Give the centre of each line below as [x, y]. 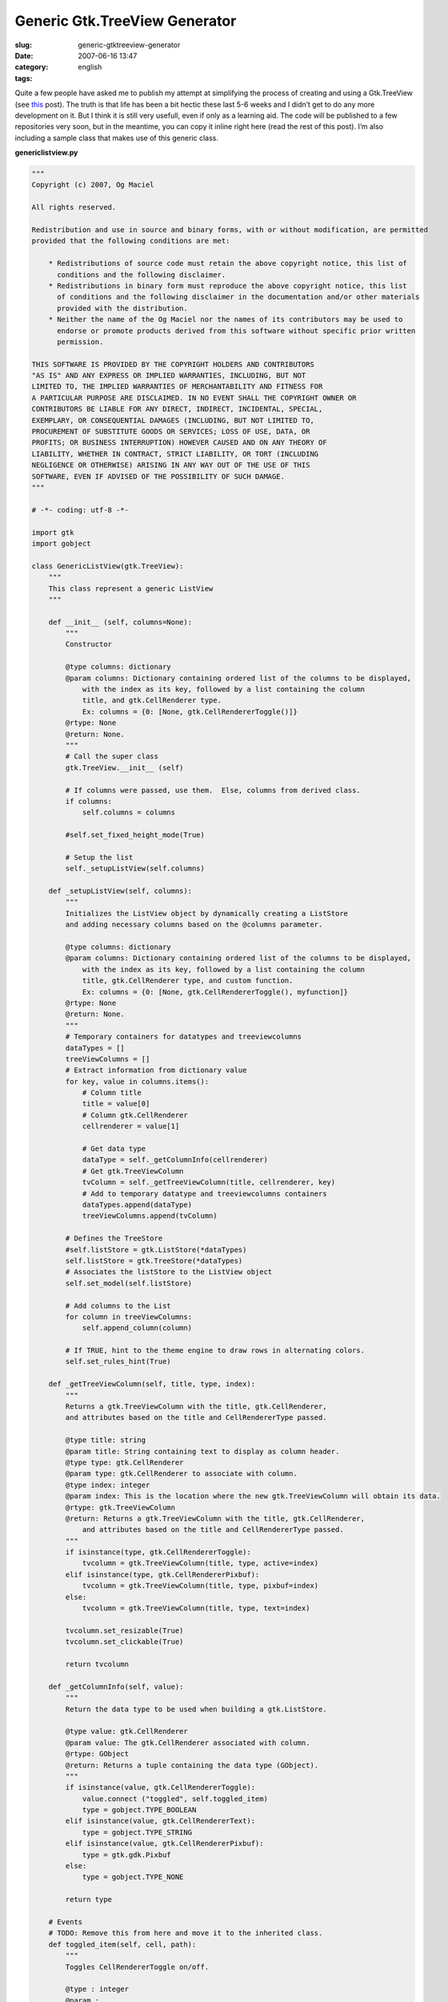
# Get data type [114, 1149]
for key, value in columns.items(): [137, 1081]
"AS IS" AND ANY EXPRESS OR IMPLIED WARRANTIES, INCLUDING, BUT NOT [169, 376]
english [90, 67]
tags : [24, 78]
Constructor [88, 644]
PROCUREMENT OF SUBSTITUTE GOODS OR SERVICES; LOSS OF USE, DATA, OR [171, 432]
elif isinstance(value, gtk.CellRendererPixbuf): [164, 1843]
